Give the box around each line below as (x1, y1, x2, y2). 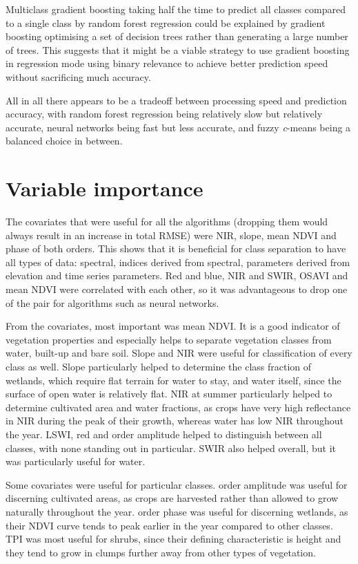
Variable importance (6, 174, 203, 203)
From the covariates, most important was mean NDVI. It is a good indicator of (6, 319, 340, 333)
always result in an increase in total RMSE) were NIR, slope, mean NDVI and (6, 227, 337, 242)
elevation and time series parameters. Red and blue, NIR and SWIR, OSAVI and (6, 268, 348, 283)
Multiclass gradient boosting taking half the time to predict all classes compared (6, 2, 346, 16)
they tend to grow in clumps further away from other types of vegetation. (6, 545, 316, 559)
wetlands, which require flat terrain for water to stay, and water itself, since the (6, 373, 341, 387)
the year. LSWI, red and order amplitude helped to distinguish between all (6, 426, 322, 441)
